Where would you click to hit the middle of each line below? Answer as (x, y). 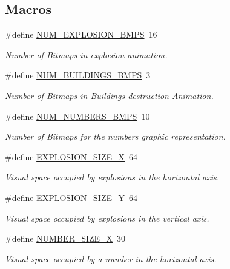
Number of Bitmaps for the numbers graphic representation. (115, 136)
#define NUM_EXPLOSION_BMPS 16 (81, 34)
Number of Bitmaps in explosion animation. (86, 54)
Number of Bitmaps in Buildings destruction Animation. (109, 95)
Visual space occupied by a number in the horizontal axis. (111, 258)
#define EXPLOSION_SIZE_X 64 (71, 156)
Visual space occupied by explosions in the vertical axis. (107, 218)
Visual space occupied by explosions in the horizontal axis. (112, 177)
